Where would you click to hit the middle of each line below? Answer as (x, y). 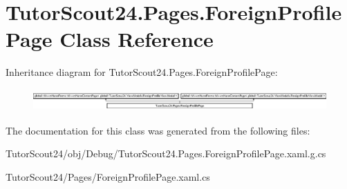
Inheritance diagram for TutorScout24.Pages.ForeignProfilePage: (142, 72)
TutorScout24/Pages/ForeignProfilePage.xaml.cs (108, 176)
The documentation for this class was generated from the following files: (158, 130)
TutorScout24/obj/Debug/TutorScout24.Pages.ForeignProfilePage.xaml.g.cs (166, 153)
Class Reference (137, 39)
